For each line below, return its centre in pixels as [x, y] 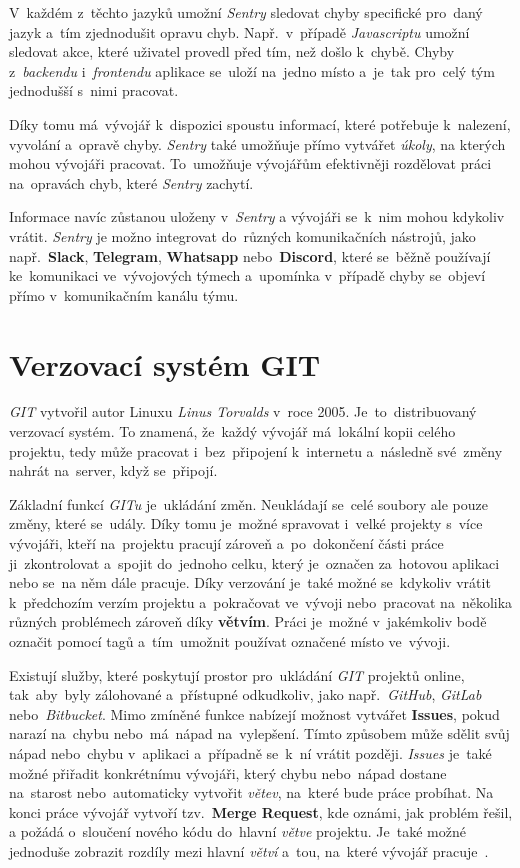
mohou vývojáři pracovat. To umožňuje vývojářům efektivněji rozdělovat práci [250, 163]
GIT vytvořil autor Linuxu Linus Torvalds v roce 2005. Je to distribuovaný [243, 411]
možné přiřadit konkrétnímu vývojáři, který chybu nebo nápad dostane [228, 772]
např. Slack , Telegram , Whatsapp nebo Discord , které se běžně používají [250, 255]
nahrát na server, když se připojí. [113, 470]
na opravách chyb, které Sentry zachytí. [131, 182]
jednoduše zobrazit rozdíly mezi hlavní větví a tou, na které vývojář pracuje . [249, 850]
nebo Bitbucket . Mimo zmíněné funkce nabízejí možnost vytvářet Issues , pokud [254, 713]
